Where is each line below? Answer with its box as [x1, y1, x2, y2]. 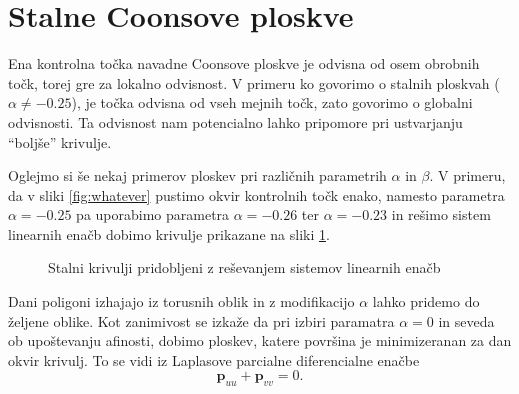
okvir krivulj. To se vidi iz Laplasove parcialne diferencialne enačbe [8, 349, 420, 370]
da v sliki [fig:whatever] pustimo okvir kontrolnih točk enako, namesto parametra [8, 184, 505, 205]
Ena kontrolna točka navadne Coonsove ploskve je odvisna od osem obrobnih [8, 53, 480, 74]
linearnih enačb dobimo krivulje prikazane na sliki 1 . [8, 223, 330, 244]
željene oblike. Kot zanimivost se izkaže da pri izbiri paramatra [8, 310, 395, 331]
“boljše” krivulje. [8, 131, 112, 152]
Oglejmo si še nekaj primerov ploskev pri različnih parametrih [8, 165, 387, 186]
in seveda [438, 310, 495, 331]
